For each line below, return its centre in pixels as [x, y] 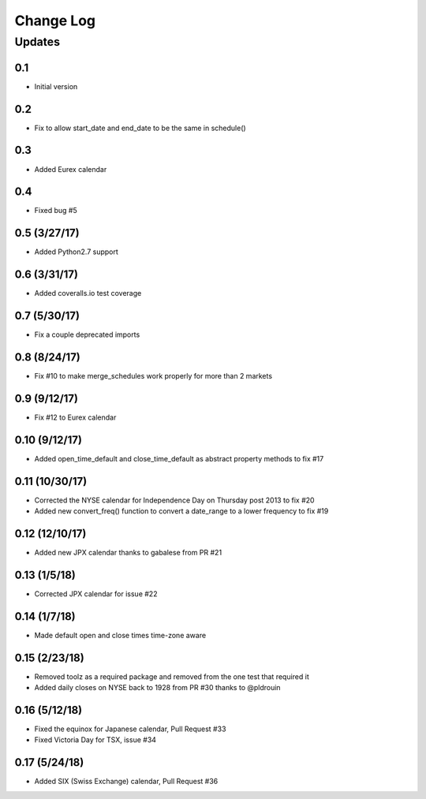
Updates [37, 42]
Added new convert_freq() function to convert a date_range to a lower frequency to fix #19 [181, 511]
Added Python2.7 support [76, 252]
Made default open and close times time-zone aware [120, 635]
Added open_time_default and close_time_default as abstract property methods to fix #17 [179, 458]
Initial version [56, 86]
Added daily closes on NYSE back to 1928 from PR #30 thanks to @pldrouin [157, 688]
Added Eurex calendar [71, 169]
